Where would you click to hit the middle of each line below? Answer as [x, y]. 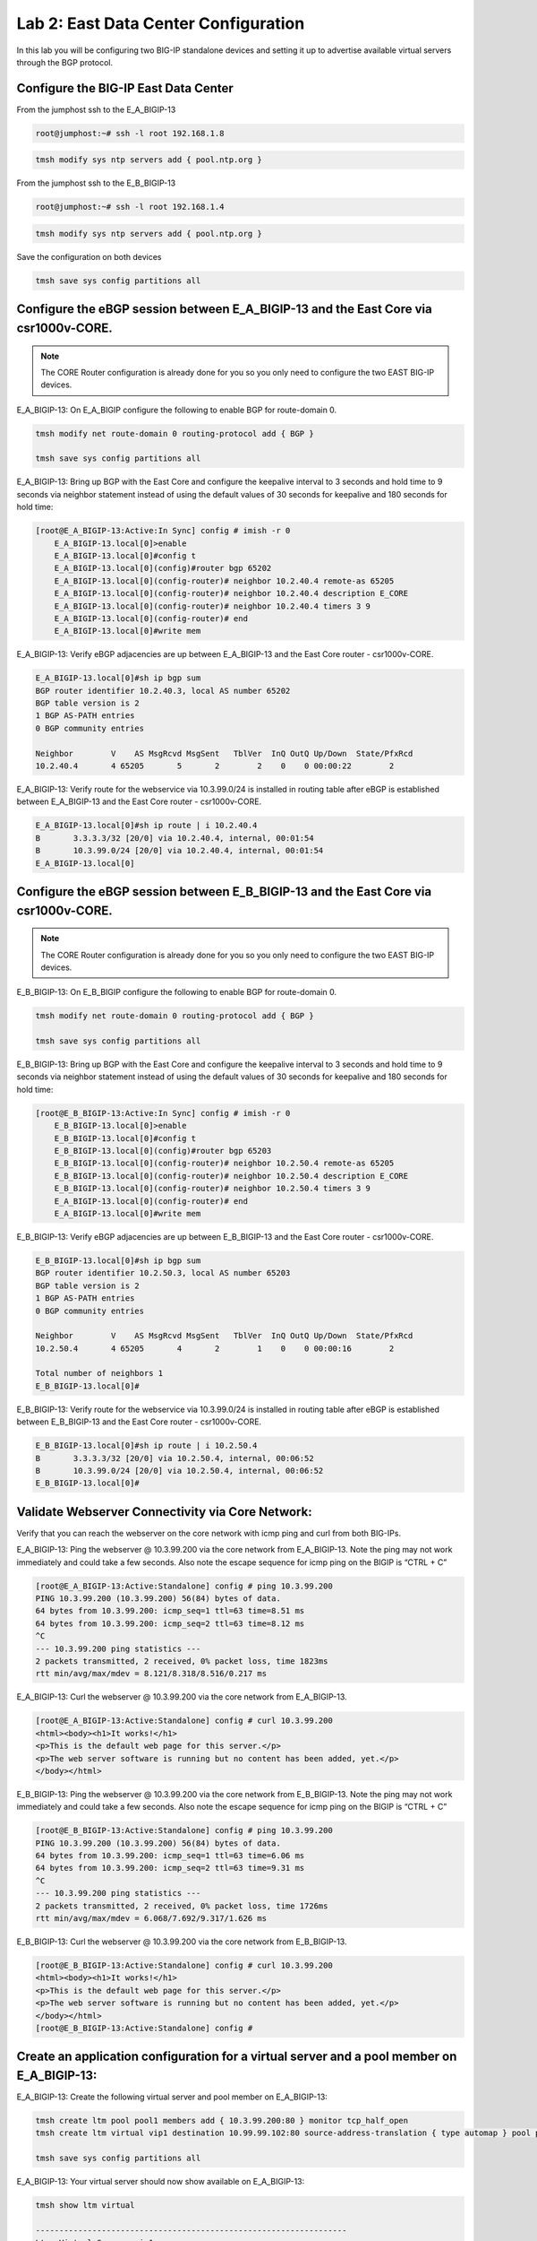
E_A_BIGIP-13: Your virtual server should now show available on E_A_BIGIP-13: [161, 2182]
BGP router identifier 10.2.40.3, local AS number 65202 [163, 691]
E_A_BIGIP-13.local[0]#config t [125, 555]
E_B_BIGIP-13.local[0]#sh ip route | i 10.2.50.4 [146, 1446]
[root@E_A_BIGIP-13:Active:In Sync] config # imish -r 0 [163, 531]
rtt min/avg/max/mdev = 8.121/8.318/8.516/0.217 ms [151, 1674]
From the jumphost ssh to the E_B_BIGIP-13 [96, 183]
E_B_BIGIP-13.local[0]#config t [125, 1138]
